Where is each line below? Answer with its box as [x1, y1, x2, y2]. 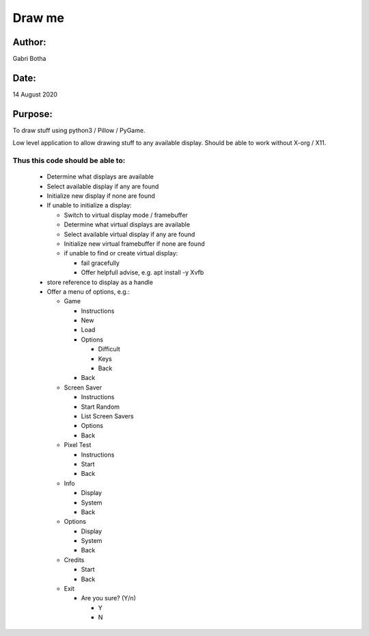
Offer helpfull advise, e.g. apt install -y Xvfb [81, 268, 204, 277]
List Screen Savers [81, 411, 134, 420]
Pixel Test [64, 441, 92, 449]
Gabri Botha [12, 55, 46, 63]
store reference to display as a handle [46, 278, 154, 286]
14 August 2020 [12, 90, 58, 99]
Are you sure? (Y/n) [81, 594, 136, 602]
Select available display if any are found [46, 182, 159, 190]
